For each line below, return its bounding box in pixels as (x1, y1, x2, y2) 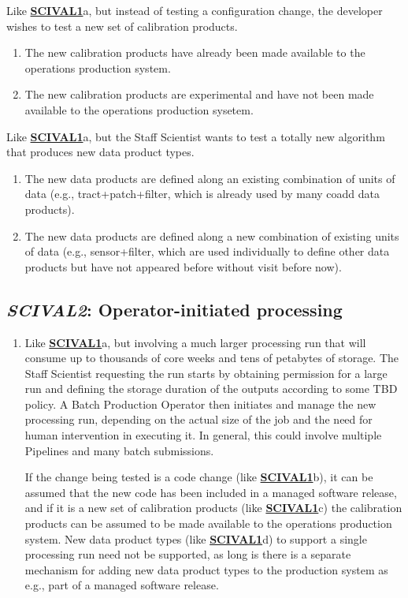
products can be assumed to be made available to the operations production (24, 515, 392, 532)
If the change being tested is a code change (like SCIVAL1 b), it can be (24, 469, 373, 485)
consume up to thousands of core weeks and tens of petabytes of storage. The (24, 349, 399, 366)
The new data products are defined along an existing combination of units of (24, 170, 395, 186)
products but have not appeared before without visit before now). (24, 258, 342, 275)
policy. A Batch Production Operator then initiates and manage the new (24, 395, 376, 412)
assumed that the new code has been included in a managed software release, (24, 484, 397, 500)
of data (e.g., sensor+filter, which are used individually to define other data (24, 243, 390, 260)
